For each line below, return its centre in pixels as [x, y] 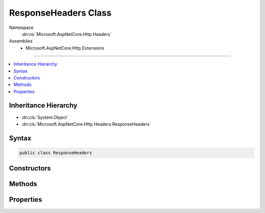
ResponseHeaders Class [60, 13]
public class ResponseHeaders [56, 153]
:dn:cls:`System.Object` [45, 117]
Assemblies [21, 41]
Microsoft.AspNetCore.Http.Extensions [65, 48]
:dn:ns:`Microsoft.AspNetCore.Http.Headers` [66, 34]
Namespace [21, 27]
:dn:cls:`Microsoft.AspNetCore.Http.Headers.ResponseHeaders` [86, 124]
